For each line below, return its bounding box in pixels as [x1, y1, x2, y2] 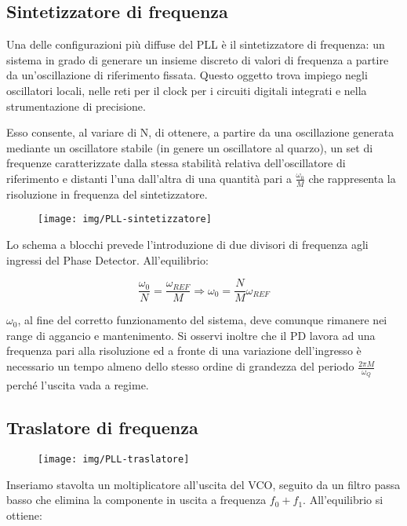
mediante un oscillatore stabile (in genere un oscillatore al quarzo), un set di [6, 139, 373, 155]
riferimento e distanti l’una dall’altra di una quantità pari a [6, 170, 292, 186]
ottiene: [6, 506, 42, 523]
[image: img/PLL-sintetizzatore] [38, 214, 212, 225]
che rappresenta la [308, 170, 396, 186]
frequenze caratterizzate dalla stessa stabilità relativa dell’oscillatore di [6, 155, 346, 171]
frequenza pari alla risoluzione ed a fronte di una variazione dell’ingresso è [6, 342, 362, 359]
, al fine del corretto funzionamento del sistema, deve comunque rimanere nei [17, 312, 387, 328]
